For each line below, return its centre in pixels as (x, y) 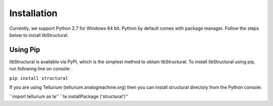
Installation (33, 13)
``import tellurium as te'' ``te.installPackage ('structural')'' (69, 96)
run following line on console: (40, 69)
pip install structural (39, 78)
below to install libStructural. (39, 35)
